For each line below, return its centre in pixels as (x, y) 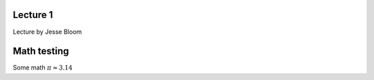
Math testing (41, 51)
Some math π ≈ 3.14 (43, 68)
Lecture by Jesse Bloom (47, 32)
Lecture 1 (33, 15)
